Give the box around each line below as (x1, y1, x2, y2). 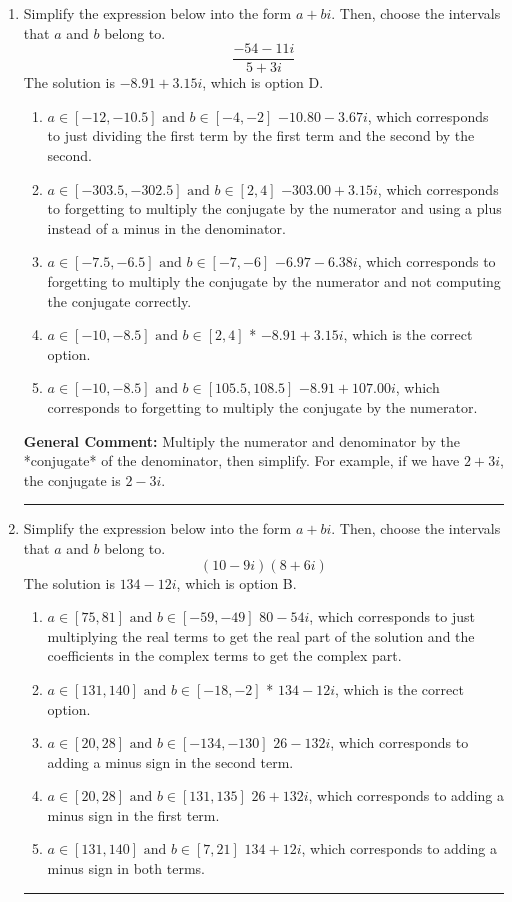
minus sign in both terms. (47, 858, 205, 879)
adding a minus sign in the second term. (47, 751, 294, 772)
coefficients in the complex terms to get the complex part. (47, 645, 402, 666)
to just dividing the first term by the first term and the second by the (47, 125, 475, 146)
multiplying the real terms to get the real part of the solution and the (47, 625, 475, 646)
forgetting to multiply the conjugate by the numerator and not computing (47, 271, 501, 291)
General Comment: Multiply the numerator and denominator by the (23, 430, 460, 451)
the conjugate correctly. (47, 290, 192, 311)
